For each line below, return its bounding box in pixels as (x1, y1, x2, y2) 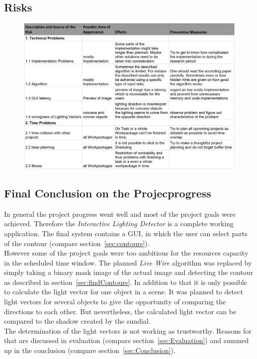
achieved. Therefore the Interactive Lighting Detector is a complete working (4, 218, 234, 229)
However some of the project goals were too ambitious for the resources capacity (4, 248, 249, 258)
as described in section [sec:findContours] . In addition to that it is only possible (4, 276, 247, 287)
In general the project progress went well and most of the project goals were (4, 208, 236, 219)
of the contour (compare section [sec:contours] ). (4, 238, 150, 248)
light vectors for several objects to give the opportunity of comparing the (4, 296, 226, 307)
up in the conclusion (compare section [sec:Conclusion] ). (4, 345, 175, 356)
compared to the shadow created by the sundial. (4, 316, 151, 326)
